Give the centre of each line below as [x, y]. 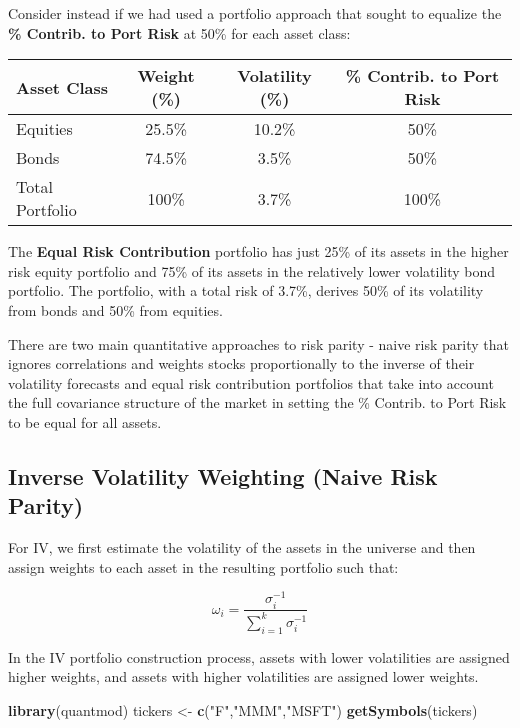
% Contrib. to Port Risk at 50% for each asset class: [179, 32]
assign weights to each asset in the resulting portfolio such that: [203, 566]
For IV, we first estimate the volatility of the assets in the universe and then [242, 547]
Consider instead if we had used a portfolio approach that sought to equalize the [255, 13]
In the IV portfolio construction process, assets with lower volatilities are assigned [259, 656]
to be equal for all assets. [85, 421]
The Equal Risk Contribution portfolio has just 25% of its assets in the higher [258, 251]
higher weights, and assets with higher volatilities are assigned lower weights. [243, 676]
